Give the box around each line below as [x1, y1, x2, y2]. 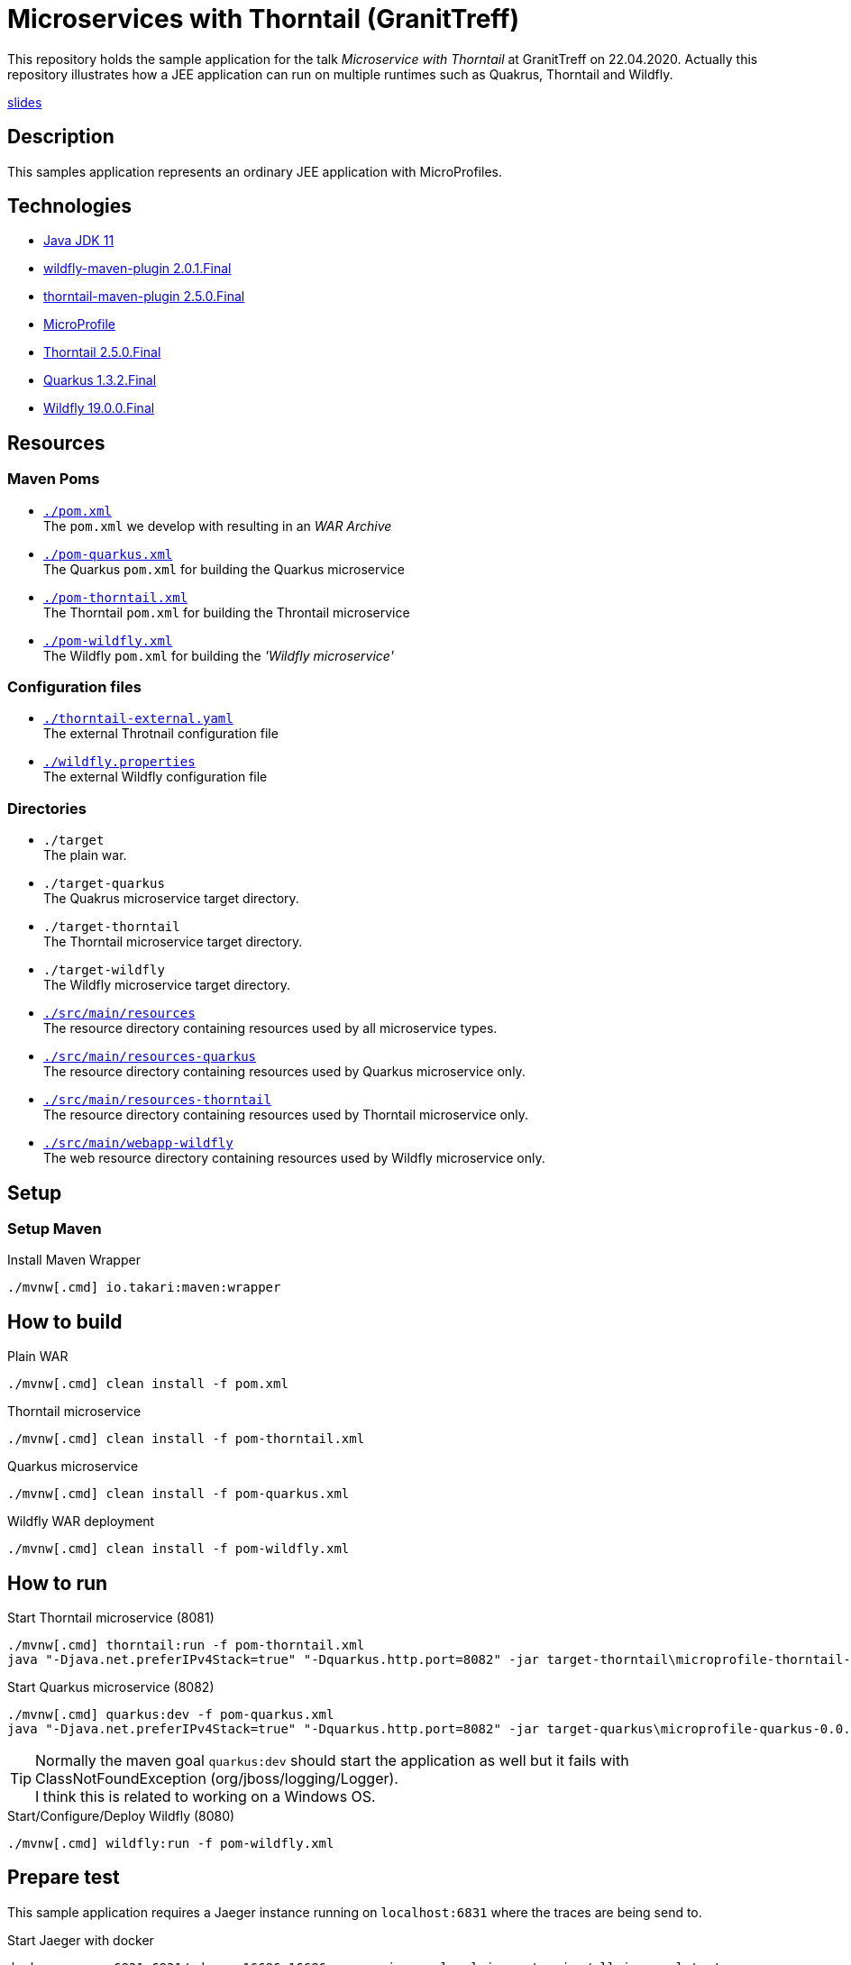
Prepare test [7, 1866, 120, 1889]
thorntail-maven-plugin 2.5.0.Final [43, 288, 245, 305]
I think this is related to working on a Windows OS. [35, 1787, 376, 1806]
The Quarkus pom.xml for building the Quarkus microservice [43, 561, 405, 577]
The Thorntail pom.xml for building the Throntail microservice [43, 604, 410, 620]
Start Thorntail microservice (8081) [7, 1610, 215, 1626]
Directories [7, 799, 87, 818]
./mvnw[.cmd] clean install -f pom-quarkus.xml [7, 1486, 350, 1502]
